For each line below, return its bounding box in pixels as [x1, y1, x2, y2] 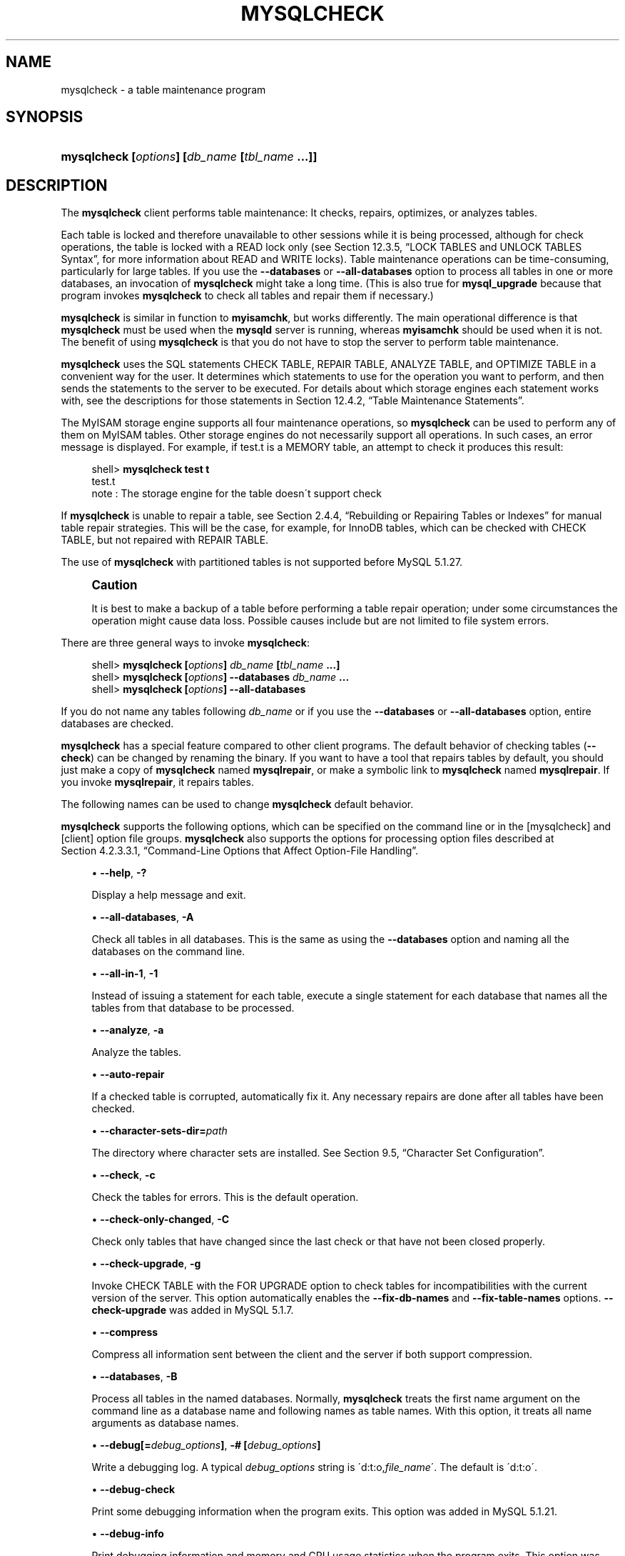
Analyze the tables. [91, 1046, 182, 1059]
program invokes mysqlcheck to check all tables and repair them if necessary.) [61, 289, 434, 302]
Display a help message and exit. [91, 889, 246, 902]
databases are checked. [61, 717, 174, 730]
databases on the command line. [91, 945, 245, 958]
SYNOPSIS [6, 108, 83, 126]
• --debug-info [91, 1527, 164, 1540]
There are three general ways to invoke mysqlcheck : [61, 637, 310, 649]
